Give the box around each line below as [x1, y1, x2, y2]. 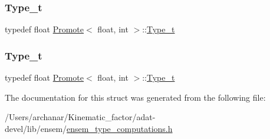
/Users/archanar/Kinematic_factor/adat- [5, 111, 156, 123]
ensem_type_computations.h [67, 122, 173, 134]
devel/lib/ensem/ [5, 122, 67, 134]
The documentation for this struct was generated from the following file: [5, 91, 266, 103]
